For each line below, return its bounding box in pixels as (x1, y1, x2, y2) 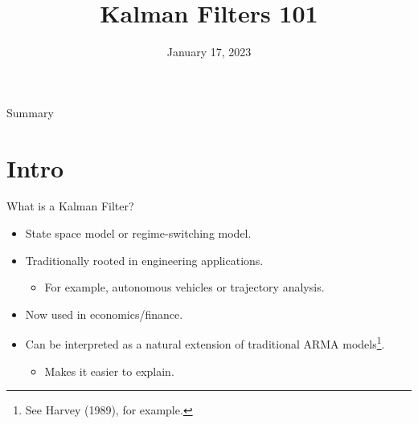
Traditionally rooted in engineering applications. (25, 251, 264, 268)
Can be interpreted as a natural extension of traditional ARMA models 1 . (25, 333, 385, 353)
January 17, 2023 (166, 43, 252, 60)
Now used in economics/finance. (25, 305, 183, 322)
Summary (6, 104, 54, 120)
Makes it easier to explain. (44, 362, 174, 379)
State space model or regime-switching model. (25, 225, 252, 242)
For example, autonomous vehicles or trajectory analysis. (44, 279, 325, 296)
